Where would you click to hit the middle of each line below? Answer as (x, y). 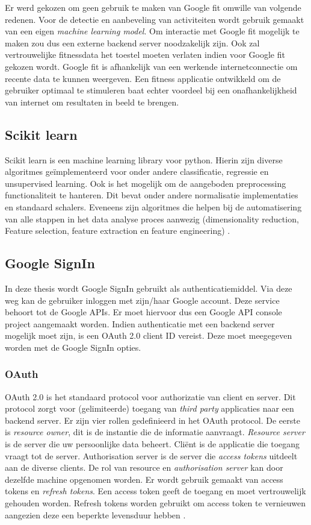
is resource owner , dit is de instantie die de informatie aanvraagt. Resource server (155, 432)
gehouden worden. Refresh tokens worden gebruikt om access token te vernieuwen (155, 503)
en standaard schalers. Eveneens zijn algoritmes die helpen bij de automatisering (153, 206)
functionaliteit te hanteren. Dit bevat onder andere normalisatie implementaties (152, 195)
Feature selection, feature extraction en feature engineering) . (118, 231)
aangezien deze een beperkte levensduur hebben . (95, 514)
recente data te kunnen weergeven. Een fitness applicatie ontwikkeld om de (143, 78)
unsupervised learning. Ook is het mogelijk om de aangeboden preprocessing (146, 183)
